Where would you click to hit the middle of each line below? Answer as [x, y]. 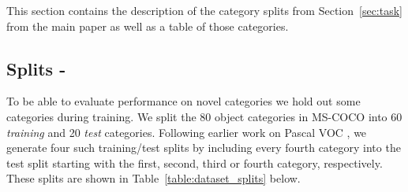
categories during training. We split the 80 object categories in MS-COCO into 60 [204, 116]
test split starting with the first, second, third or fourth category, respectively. [195, 162]
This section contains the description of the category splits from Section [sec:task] [204, 10]
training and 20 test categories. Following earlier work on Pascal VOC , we [187, 132]
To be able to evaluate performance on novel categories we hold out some [183, 101]
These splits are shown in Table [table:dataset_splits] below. [153, 178]
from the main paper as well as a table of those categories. [148, 26]
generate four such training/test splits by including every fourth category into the [204, 148]
